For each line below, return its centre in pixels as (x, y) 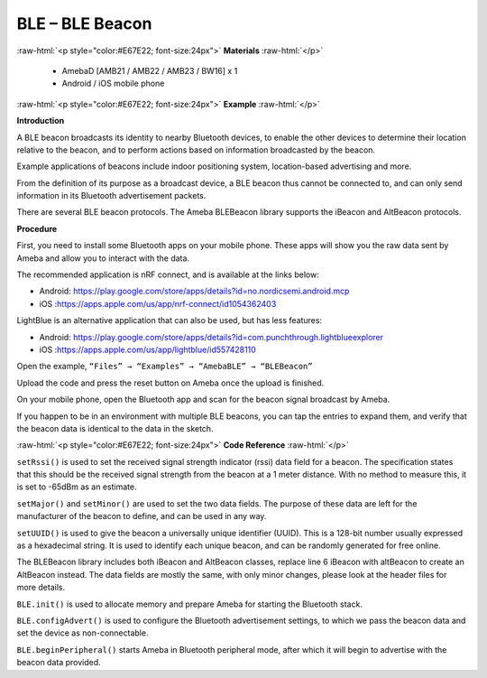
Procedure (37, 228)
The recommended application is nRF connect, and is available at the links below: (168, 274)
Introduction (41, 121)
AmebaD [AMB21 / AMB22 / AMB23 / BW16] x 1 (150, 70)
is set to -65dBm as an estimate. (77, 487)
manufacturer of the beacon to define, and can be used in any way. (142, 516)
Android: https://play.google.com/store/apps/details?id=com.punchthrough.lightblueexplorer (211, 337)
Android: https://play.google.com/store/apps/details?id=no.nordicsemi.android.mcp (194, 291)
